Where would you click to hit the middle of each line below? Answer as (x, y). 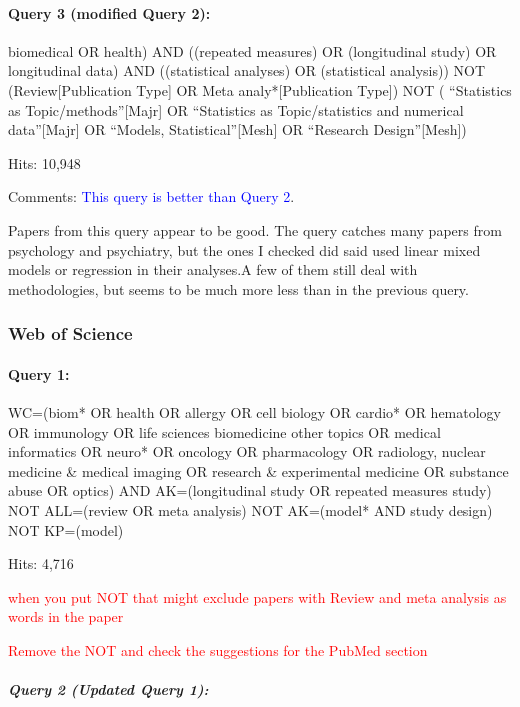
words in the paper (66, 616)
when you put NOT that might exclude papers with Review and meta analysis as (257, 596)
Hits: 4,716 (41, 563)
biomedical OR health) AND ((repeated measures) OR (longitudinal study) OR (252, 50)
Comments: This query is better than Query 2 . (151, 196)
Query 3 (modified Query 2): (109, 12)
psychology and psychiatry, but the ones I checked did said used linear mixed (244, 249)
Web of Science (70, 333)
